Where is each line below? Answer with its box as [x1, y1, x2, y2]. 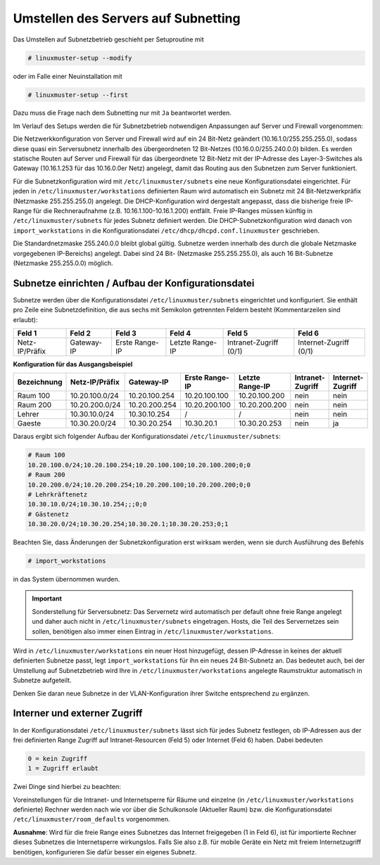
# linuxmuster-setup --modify [27, 53, 132, 62]
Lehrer [17, 409, 39, 419]
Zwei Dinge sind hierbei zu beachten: [13, 783, 121, 791]
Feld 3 [115, 328, 137, 338]
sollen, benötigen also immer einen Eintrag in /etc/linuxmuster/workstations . [32, 627, 274, 636]
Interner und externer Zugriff [13, 707, 143, 719]
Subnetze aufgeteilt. [13, 676, 72, 685]
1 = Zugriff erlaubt [27, 764, 99, 773]
